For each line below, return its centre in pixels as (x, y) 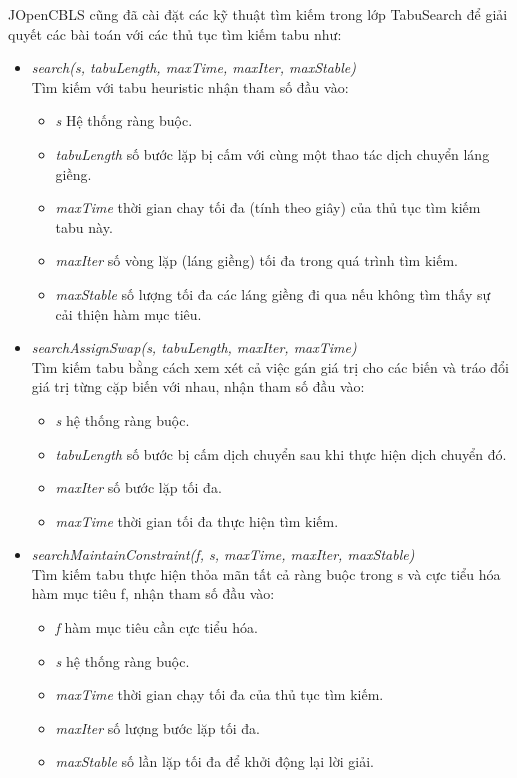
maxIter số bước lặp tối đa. (138, 487)
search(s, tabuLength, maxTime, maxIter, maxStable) (194, 67)
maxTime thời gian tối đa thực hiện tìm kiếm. (197, 520)
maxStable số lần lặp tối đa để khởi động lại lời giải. (214, 761)
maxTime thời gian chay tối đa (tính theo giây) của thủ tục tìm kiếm (268, 207)
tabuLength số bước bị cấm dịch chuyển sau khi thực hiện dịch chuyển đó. (281, 453)
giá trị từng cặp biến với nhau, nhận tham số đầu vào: (198, 386)
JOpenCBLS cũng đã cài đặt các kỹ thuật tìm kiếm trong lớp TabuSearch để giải (258, 14)
